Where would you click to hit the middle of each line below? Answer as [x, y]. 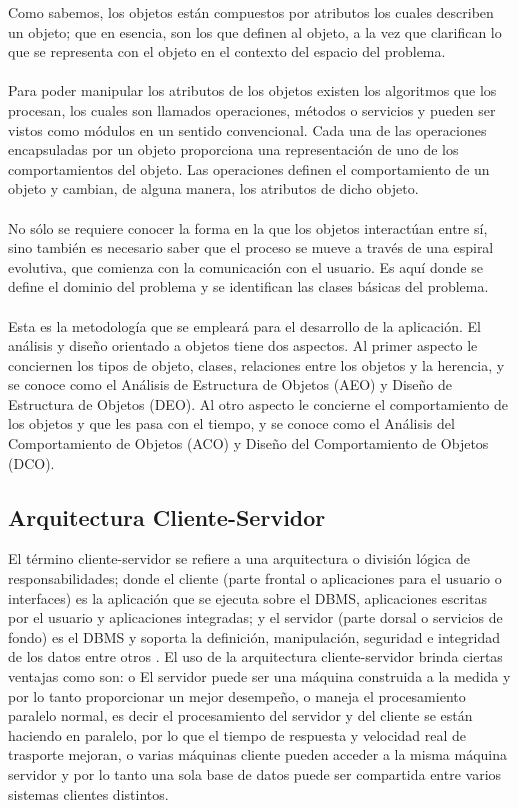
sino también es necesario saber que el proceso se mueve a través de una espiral [251, 247]
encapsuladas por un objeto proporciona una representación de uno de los [233, 149]
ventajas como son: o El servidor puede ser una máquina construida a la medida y [259, 676]
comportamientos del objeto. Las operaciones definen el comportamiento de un [249, 168]
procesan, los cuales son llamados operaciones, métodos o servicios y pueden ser [252, 109]
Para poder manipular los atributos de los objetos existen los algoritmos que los [252, 90]
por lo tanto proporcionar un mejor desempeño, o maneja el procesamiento [237, 695]
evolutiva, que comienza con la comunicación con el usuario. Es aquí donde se [245, 266]
